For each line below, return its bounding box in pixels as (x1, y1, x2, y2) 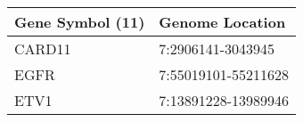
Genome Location (159, 12, 286, 32)
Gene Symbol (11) (14, 12, 145, 32)
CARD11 (14, 38, 71, 59)
